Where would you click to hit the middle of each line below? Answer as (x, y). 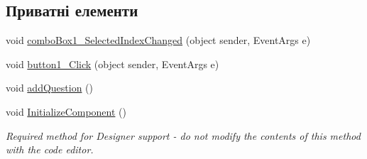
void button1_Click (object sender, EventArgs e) (113, 64)
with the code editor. (50, 149)
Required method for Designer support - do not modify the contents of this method (183, 135)
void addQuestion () (50, 88)
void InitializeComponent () (66, 111)
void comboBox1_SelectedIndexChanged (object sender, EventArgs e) (158, 40)
